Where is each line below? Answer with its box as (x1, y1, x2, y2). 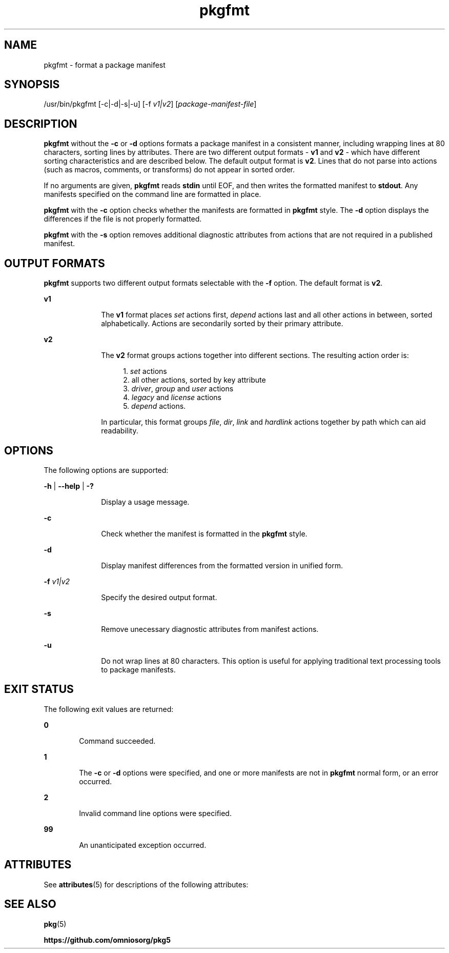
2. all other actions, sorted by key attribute (123, 375, 266, 385)
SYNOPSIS (4, 78, 60, 91)
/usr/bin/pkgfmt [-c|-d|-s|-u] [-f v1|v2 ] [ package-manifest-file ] (44, 100, 257, 109)
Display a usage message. (101, 497, 190, 506)
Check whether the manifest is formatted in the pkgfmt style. (101, 529, 308, 538)
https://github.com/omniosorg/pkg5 (44, 935, 171, 944)
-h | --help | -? (44, 481, 94, 490)
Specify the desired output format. (101, 592, 217, 602)
